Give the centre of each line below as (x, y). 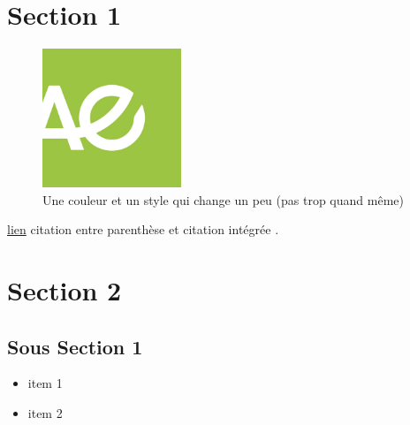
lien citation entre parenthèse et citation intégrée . (143, 229)
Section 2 (65, 289)
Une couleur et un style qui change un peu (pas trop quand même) (223, 199)
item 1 (45, 383)
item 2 (45, 412)
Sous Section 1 (75, 346)
